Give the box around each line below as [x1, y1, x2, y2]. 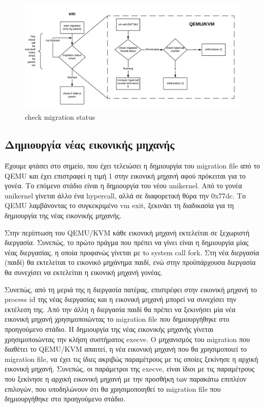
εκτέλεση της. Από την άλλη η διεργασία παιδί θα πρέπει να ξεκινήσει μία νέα [5, 303, 236, 314]
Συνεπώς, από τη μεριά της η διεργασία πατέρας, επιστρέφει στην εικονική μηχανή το [5, 284, 257, 294]
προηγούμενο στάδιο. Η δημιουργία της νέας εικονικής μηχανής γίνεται [5, 323, 214, 334]
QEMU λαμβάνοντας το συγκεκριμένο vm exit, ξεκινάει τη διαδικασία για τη [5, 200, 234, 211]
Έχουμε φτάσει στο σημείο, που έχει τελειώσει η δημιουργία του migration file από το [5, 160, 260, 171]
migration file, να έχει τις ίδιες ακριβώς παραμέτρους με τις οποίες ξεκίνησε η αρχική [5, 353, 258, 364]
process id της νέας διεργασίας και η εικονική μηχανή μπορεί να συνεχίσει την [5, 294, 237, 304]
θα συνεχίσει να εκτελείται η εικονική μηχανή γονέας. [5, 267, 162, 278]
